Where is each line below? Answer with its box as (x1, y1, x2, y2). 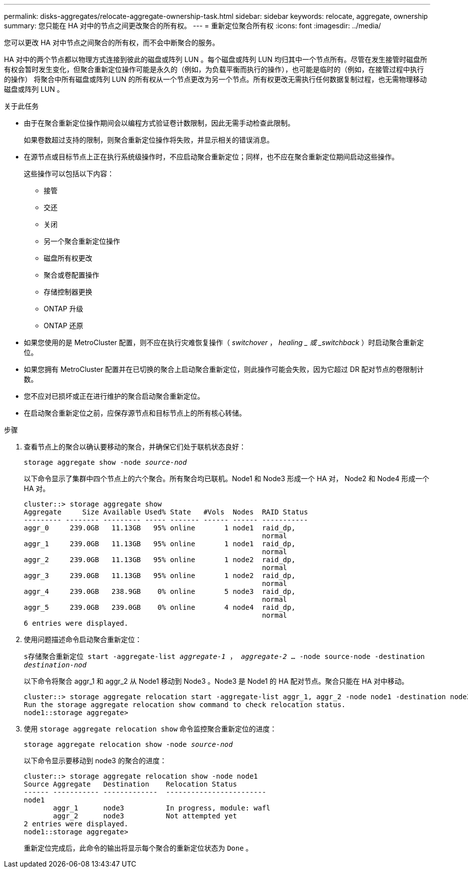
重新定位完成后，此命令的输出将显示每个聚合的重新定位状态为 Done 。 (24, 844, 253, 852)
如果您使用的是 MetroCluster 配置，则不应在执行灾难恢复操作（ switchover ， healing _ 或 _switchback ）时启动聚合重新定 (24, 338, 424, 347)
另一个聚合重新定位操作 (44, 237, 120, 245)
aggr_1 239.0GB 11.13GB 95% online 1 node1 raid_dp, (24, 540, 295, 548)
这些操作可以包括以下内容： (24, 169, 114, 178)
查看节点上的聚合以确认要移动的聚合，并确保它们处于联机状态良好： (24, 442, 246, 451)
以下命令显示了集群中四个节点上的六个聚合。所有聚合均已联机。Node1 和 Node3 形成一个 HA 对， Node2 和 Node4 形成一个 (24, 474, 429, 483)
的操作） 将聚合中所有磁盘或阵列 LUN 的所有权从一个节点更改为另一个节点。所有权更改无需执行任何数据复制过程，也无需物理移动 (4, 75, 427, 83)
